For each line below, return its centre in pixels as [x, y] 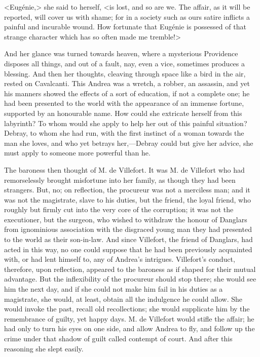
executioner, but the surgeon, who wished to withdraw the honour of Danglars [126, 219]
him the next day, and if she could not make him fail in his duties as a [114, 289]
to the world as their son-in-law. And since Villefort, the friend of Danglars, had [128, 239]
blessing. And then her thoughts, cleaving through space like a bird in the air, [125, 73]
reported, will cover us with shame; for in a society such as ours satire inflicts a [127, 16]
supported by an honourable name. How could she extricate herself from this [123, 113]
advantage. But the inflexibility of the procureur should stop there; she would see [130, 279]
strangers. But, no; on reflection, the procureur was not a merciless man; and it [127, 190]
